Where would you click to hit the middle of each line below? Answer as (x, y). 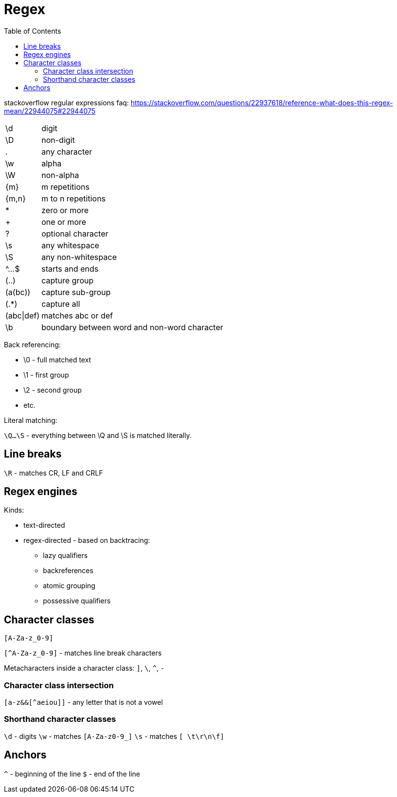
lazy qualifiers (65, 556)
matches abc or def (77, 315)
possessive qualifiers (77, 601)
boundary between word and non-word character (132, 327)
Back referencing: (32, 344)
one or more (64, 222)
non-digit (58, 140)
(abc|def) (22, 315)
